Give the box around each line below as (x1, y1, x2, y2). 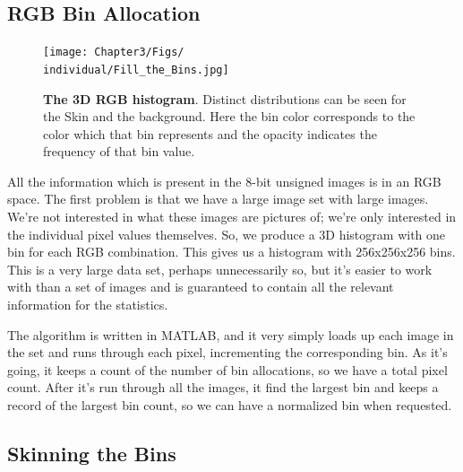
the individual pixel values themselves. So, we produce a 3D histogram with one (7, 224, 446, 243)
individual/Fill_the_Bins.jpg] (43, 63, 229, 76)
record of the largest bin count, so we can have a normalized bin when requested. (7, 396, 452, 415)
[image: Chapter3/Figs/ (43, 46, 184, 59)
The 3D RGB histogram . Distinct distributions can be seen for (43, 89, 407, 108)
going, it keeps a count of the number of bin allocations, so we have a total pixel (7, 360, 448, 379)
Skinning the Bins (7, 440, 176, 467)
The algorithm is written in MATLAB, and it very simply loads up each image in (7, 325, 454, 344)
